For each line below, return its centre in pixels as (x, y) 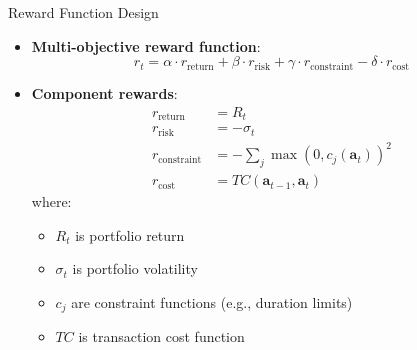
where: (51, 201)
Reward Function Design (83, 12)
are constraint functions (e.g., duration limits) (212, 301)
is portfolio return (130, 234)
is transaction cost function (161, 336)
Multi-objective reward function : (146, 45)
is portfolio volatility (135, 268)
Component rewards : (104, 93)
